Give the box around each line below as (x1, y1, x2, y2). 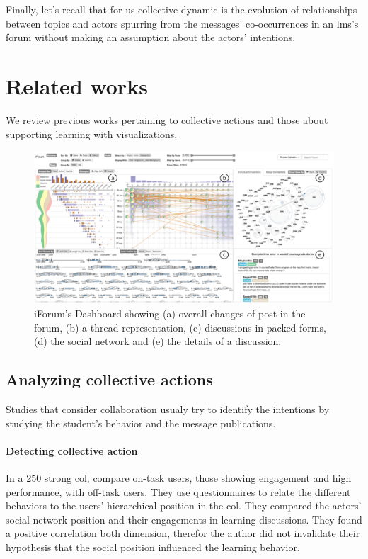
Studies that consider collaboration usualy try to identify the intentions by (6, 401, 330, 416)
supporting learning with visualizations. (6, 126, 178, 141)
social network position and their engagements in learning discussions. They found (6, 512, 362, 526)
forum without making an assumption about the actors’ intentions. (6, 30, 296, 45)
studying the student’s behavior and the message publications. (6, 415, 276, 430)
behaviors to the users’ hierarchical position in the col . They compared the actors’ (6, 498, 362, 513)
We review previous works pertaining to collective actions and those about (6, 112, 328, 127)
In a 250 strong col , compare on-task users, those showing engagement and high (6, 470, 352, 485)
